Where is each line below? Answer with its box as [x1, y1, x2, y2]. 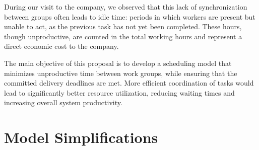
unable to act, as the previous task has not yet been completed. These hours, [4, 21, 242, 32]
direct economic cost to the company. [4, 41, 119, 51]
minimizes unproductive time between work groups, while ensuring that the [4, 67, 237, 78]
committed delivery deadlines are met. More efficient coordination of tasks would [4, 78, 254, 88]
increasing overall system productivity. [4, 97, 122, 108]
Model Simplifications [4, 127, 158, 147]
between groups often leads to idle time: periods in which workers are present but [4, 11, 255, 22]
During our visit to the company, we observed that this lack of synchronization [4, 2, 247, 12]
